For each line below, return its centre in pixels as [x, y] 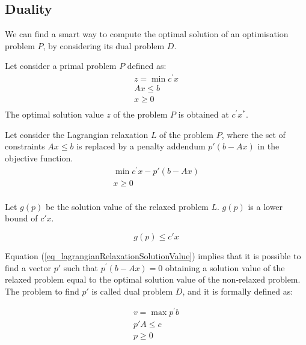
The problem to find [42, 291]
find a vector [28, 267]
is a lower [265, 206]
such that [81, 267]
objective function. [39, 157]
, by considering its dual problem [104, 45]
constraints [25, 146]
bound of [21, 218]
